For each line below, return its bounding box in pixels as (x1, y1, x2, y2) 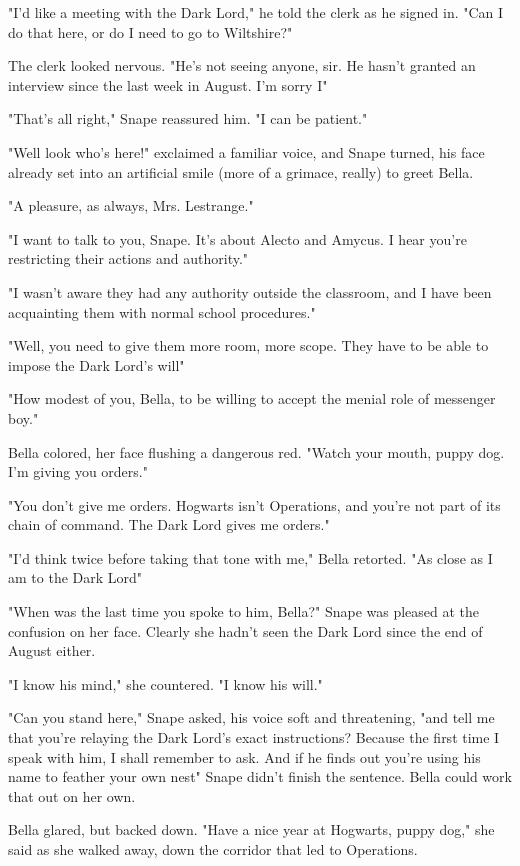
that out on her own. (8, 785, 136, 806)
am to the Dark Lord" (8, 567, 143, 588)
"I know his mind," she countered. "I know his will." (8, 673, 323, 694)
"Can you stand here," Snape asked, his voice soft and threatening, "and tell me (8, 707, 495, 728)
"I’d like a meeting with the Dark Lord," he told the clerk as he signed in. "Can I (8, 2, 504, 22)
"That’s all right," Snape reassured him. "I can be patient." (8, 108, 368, 129)
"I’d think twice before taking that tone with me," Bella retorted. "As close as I (8, 547, 493, 568)
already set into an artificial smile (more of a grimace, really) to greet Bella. (8, 161, 474, 182)
